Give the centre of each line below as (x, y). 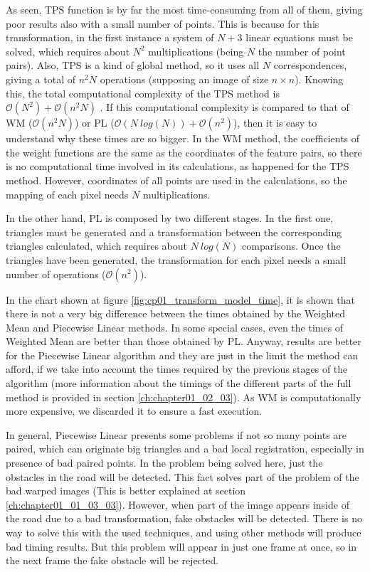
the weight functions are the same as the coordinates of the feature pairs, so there (184, 152)
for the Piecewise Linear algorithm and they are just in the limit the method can (182, 355)
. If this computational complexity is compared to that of (224, 107)
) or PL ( (94, 123)
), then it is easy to (275, 123)
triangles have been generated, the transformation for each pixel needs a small (176, 259)
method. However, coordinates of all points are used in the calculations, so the (176, 180)
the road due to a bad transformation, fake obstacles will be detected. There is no (184, 518)
